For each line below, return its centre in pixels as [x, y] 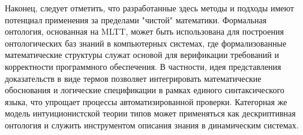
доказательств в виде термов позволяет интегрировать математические [133, 78]
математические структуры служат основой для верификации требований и [142, 55]
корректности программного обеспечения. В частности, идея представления [143, 66]
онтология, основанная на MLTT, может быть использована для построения [144, 31]
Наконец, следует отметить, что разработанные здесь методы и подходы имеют [149, 8]
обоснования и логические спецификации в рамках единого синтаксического [145, 90]
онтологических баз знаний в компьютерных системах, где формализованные [146, 43]
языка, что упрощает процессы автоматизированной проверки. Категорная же [146, 101]
